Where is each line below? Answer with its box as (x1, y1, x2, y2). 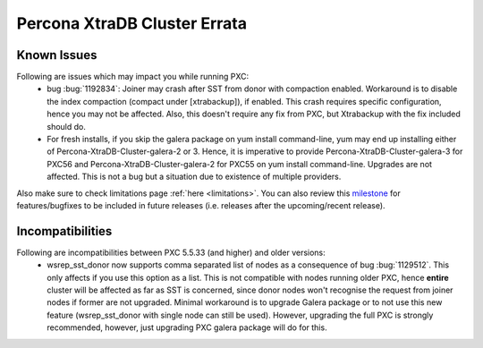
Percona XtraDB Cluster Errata (16, 13, 248, 33)
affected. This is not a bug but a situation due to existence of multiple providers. (47, 171, 342, 182)
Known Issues (16, 47, 97, 63)
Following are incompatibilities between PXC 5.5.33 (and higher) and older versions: (16, 247, 326, 258)
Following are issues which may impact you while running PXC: (16, 72, 250, 82)
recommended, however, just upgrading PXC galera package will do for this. (47, 322, 327, 333)
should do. (47, 121, 87, 132)
